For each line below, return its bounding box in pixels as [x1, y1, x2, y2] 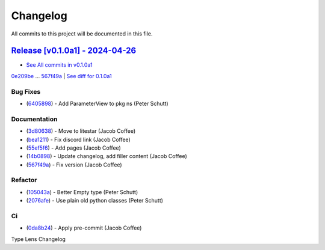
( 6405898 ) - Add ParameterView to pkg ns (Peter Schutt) [26, 100, 169, 107]
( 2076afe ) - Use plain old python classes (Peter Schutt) [26, 197, 164, 204]
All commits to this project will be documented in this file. [11, 30, 153, 37]
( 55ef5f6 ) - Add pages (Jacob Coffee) [26, 144, 122, 151]
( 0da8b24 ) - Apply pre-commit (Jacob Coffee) [26, 224, 142, 231]
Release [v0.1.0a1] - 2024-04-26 [11, 46, 137, 56]
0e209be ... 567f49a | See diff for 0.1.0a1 [11, 72, 112, 79]
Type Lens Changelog [11, 235, 66, 243]
